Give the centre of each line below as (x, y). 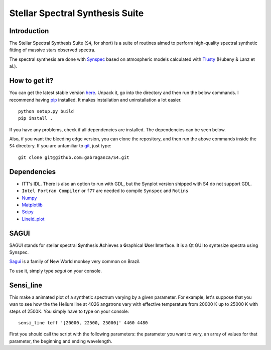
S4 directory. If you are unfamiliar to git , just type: (60, 146)
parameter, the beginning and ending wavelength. (61, 341)
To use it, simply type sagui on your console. (56, 271)
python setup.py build (46, 111)
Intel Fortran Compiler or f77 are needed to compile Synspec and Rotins (105, 191)
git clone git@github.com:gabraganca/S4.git (74, 157)
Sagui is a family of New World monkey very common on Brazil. (75, 261)
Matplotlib (32, 205)
